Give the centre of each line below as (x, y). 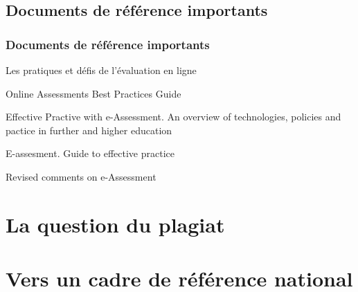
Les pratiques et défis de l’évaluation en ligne (101, 70)
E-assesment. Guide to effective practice (90, 153)
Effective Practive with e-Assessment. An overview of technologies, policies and (173, 117)
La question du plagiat (115, 224)
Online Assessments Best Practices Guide (93, 93)
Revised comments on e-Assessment (81, 176)
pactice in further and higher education (89, 130)
